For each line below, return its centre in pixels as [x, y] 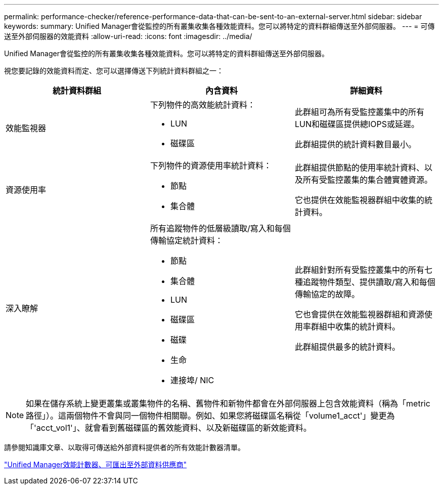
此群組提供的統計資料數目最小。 [355, 144]
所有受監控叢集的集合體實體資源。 [367, 180]
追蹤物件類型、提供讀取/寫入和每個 [369, 282]
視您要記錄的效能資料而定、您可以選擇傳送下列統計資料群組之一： [114, 71]
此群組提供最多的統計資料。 [347, 347]
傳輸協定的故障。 [327, 294]
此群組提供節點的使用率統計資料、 [359, 168]
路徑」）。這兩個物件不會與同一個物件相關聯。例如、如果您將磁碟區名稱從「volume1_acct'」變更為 [210, 416]
